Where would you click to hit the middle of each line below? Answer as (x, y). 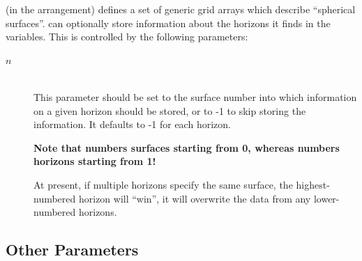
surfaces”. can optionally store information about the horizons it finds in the (168, 23)
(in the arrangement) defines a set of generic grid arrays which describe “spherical (181, 9)
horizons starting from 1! (95, 161)
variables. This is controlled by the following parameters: (127, 37)
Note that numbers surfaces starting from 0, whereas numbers (187, 147)
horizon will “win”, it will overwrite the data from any (195, 198)
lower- (326, 198)
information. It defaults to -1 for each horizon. (132, 124)
